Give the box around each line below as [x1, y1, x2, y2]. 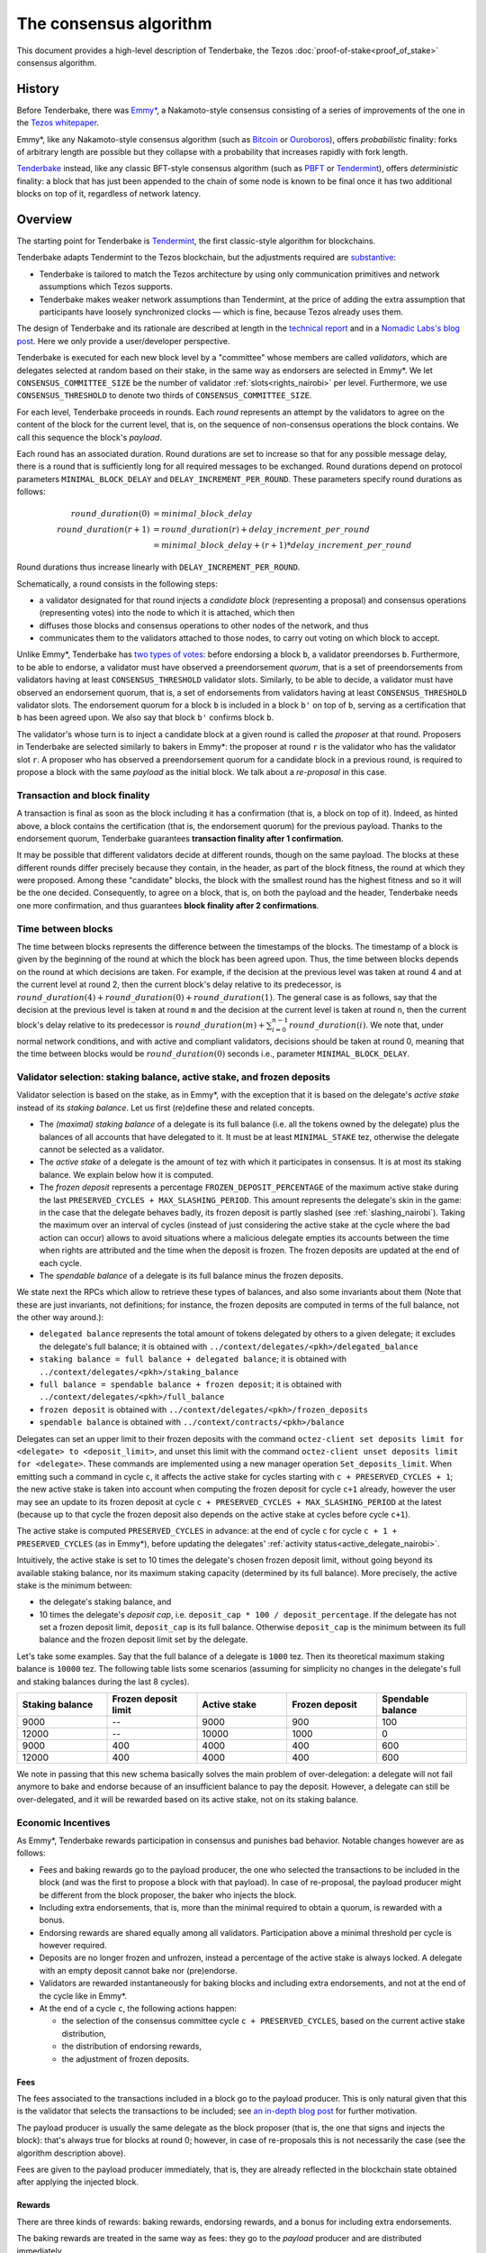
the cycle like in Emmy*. [39, 1990, 128, 2001]
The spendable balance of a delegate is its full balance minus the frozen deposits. [39, 1270, 344, 1281]
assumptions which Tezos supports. [39, 281, 173, 292]
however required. [39, 1940, 107, 1951]
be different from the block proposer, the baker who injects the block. [39, 1889, 297, 1901]
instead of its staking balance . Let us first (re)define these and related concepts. [16, 1102, 315, 1113]
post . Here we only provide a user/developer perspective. [16, 335, 230, 346]
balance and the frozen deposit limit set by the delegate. [39, 1634, 248, 1645]
